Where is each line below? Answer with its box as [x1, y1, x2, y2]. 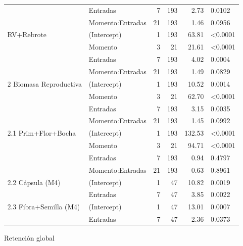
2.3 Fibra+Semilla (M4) [7, 201, 80, 212]
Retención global [4, 233, 55, 243]
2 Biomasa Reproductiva [7, 78, 82, 89]
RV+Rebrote [7, 29, 47, 40]
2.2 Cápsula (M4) [7, 177, 61, 187]
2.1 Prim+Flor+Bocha [7, 128, 76, 138]
